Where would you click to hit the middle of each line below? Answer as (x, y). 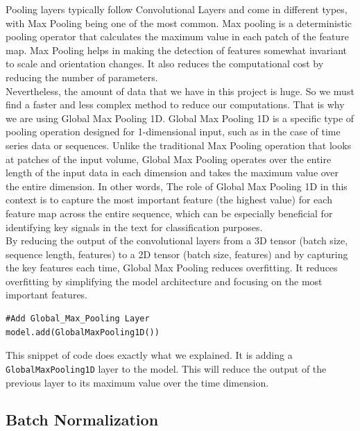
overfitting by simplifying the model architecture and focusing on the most (164, 281)
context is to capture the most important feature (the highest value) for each (169, 200)
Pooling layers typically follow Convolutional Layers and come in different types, (177, 9)
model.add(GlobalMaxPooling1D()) (83, 332)
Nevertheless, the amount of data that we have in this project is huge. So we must (180, 91)
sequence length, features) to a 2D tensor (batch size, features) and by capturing (177, 254)
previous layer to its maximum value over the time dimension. (137, 382)
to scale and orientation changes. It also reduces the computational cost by (165, 64)
